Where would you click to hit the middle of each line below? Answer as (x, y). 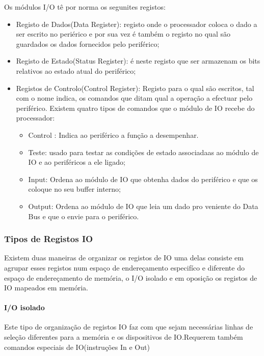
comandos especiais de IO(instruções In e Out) (77, 347)
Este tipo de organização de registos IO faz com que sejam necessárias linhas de (129, 327)
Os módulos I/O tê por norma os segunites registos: (85, 7)
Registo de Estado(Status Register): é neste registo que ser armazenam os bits (138, 61)
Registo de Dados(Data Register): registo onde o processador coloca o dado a (137, 24)
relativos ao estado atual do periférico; (76, 70)
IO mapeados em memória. (46, 288)
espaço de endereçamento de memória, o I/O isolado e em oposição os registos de (131, 277)
